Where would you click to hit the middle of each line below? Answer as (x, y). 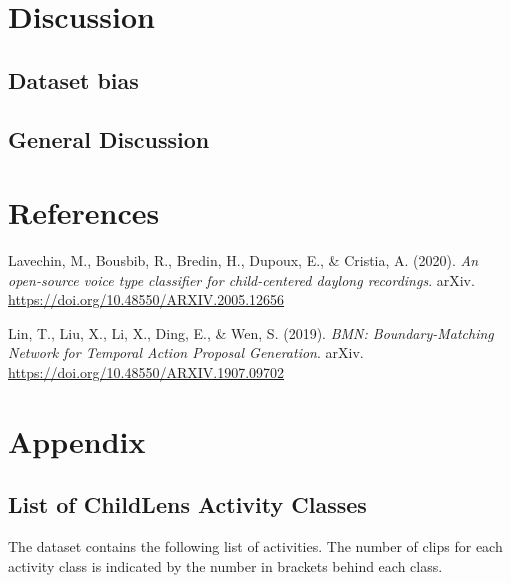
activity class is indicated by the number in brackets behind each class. (225, 565)
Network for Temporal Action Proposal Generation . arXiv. (186, 352)
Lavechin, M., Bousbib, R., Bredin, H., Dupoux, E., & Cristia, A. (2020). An (243, 260)
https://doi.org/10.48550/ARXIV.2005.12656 (146, 299)
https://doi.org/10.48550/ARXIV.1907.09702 (146, 372)
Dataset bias (73, 79)
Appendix (77, 440)
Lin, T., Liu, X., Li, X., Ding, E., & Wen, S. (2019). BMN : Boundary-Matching (251, 332)
